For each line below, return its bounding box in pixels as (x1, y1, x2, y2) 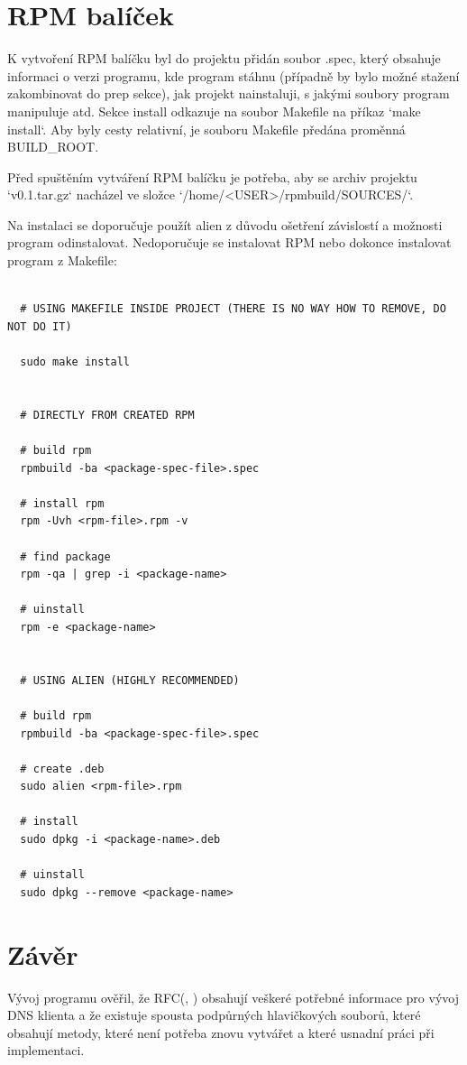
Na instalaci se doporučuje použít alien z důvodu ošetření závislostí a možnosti (7, 215, 443, 234)
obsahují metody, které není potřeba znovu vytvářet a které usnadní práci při (7, 1023, 435, 1042)
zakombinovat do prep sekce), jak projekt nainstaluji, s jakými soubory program (7, 84, 450, 103)
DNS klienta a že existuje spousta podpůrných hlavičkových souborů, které (7, 1005, 421, 1024)
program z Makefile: (7, 251, 117, 270)
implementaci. (7, 1041, 85, 1060)
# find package (20, 550, 111, 563)
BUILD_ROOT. (7, 137, 99, 156)
